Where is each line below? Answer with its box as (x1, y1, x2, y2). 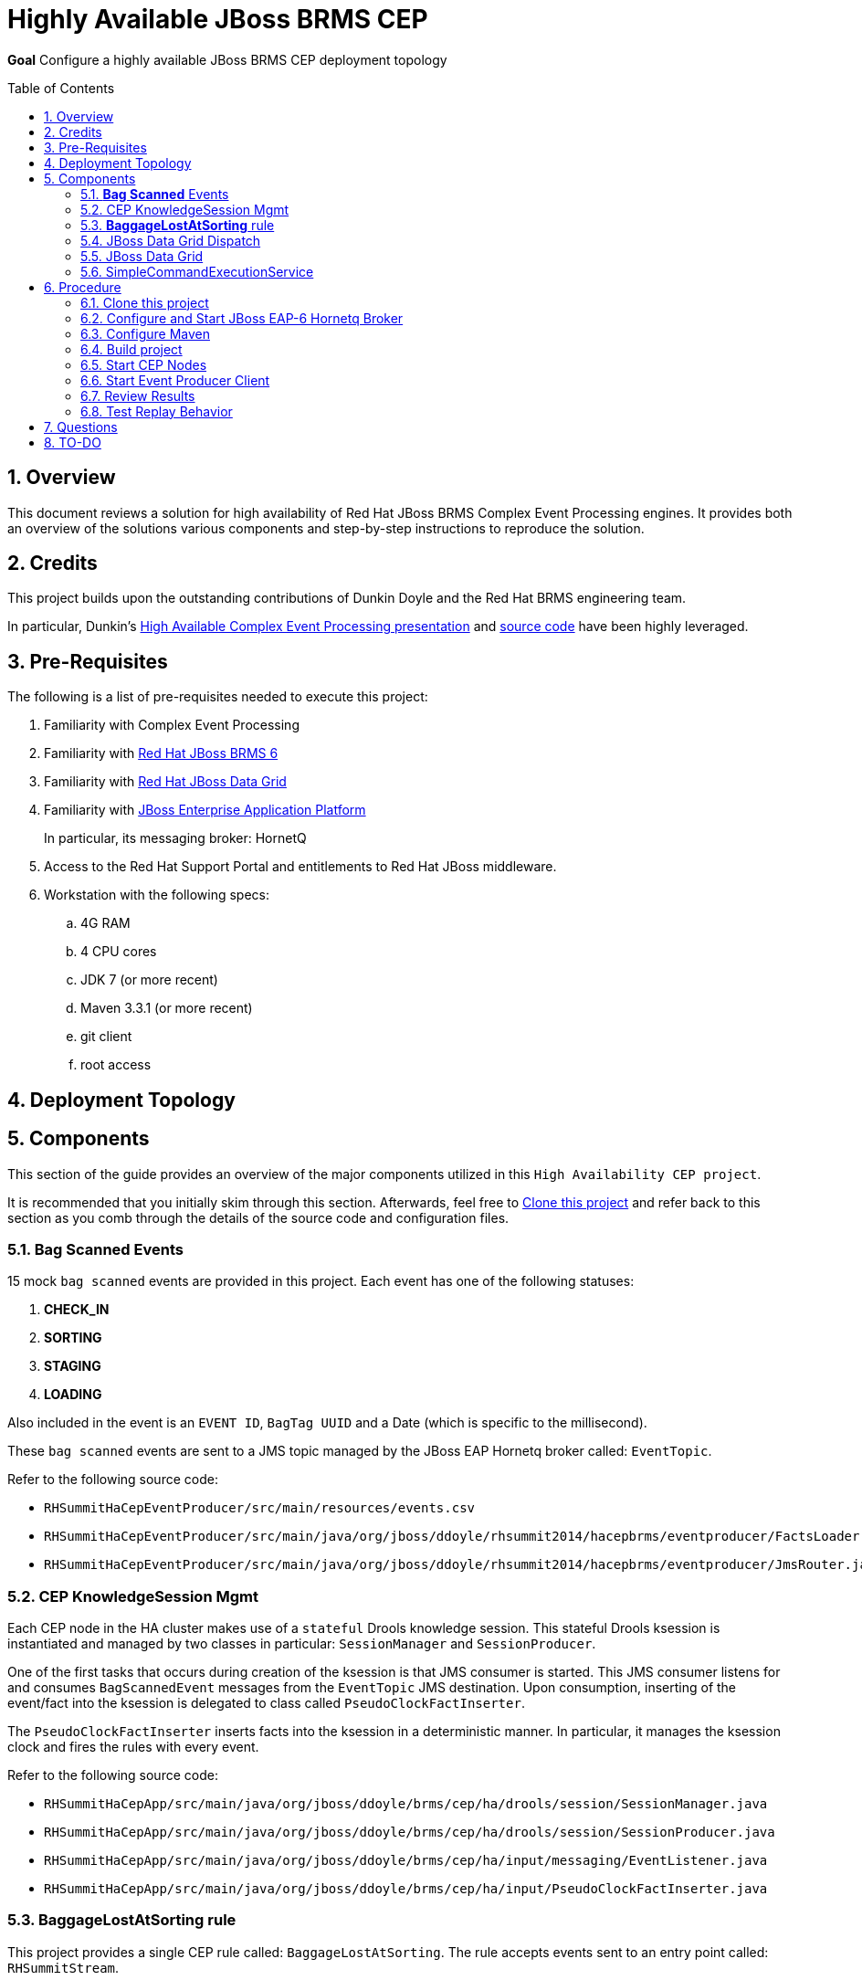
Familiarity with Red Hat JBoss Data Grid (44, 774, 287, 790)
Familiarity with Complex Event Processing (44, 717, 300, 733)
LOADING (44, 1386, 102, 1403)
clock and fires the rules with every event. (7, 1739, 259, 1755)
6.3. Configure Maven (80, 325, 210, 342)
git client (80, 1028, 132, 1045)
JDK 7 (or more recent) (80, 972, 218, 988)
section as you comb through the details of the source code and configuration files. (7, 1209, 510, 1226)
